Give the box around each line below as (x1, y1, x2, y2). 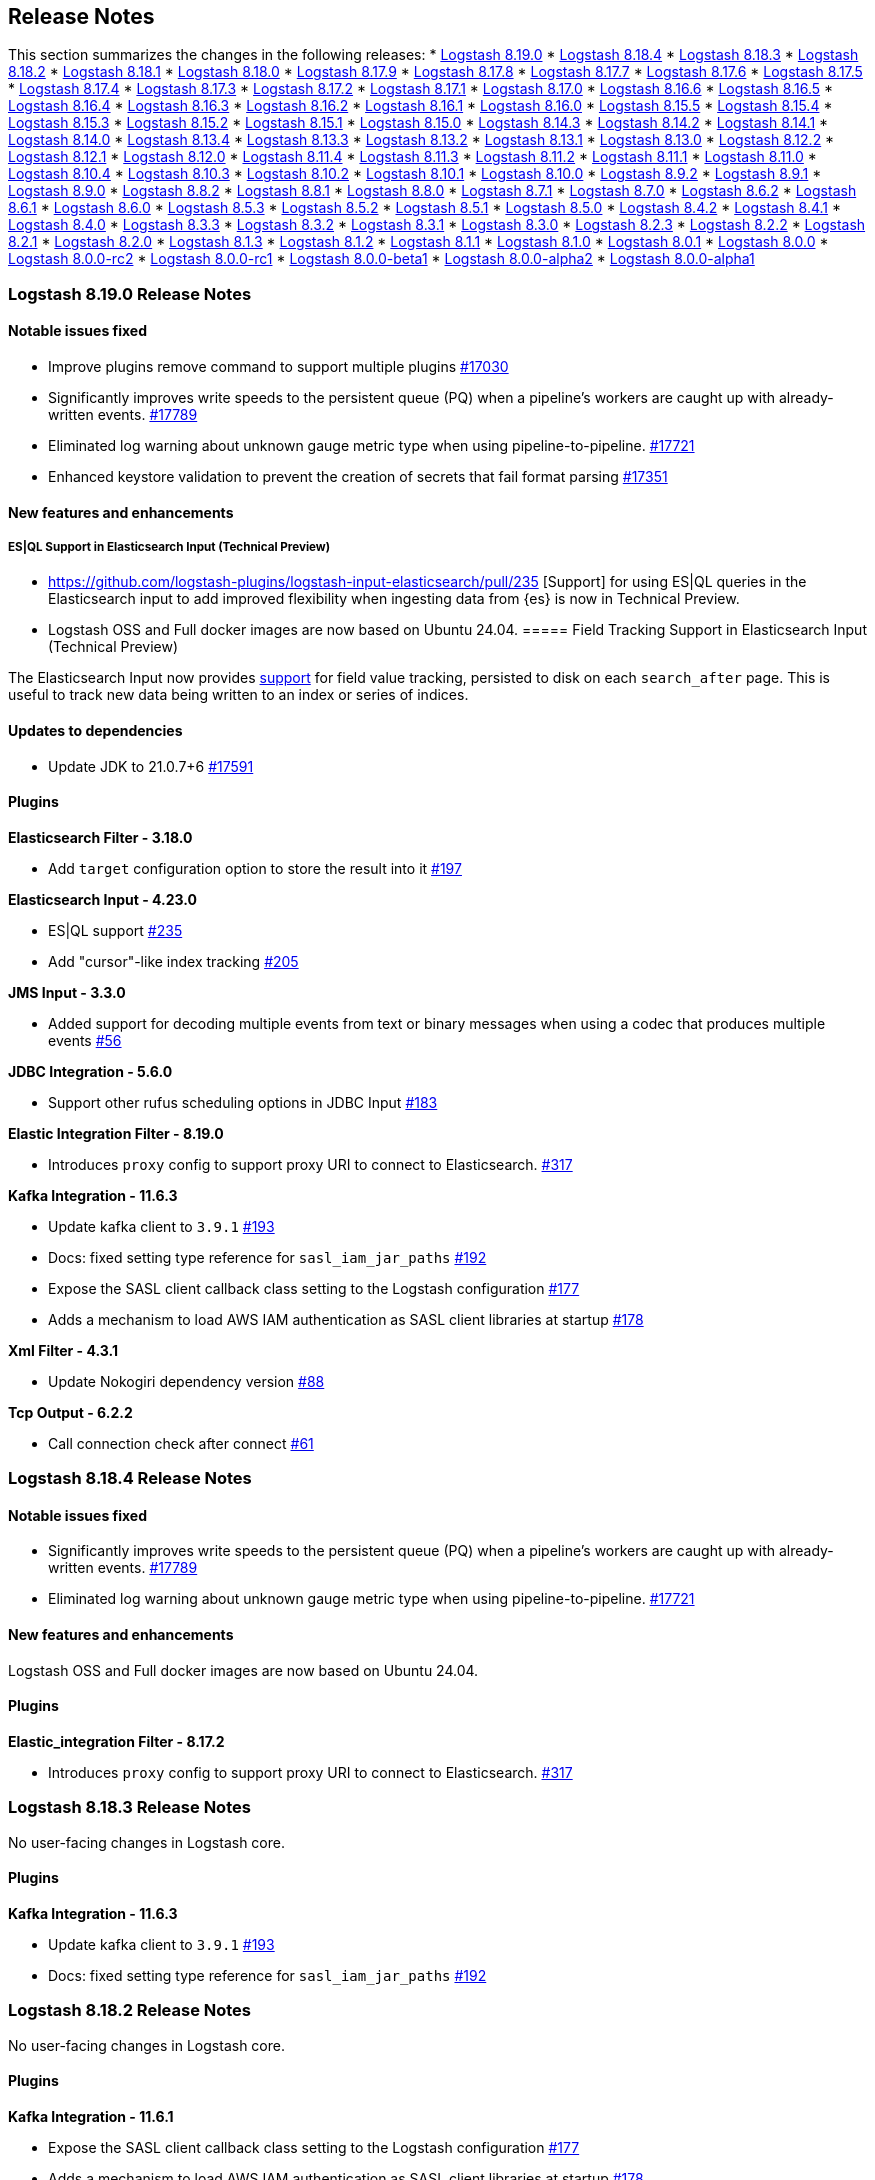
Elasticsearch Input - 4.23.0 (8, 890, 197, 908)
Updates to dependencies (8, 722, 183, 740)
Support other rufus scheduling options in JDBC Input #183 (48, 1093, 438, 1111)
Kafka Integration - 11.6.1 (8, 2107, 174, 2125)
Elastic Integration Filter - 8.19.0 (8, 1124, 224, 1142)
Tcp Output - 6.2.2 (8, 1403, 133, 1421)
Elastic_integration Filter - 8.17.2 (8, 1732, 225, 1750)
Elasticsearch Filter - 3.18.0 (8, 828, 193, 846)
